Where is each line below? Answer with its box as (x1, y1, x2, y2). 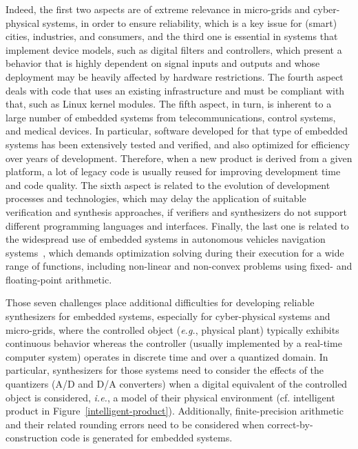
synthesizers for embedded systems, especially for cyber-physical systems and (6, 309, 330, 323)
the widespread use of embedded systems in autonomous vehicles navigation (6, 232, 326, 246)
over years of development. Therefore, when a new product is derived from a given (6, 150, 352, 165)
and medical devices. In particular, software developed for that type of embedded (6, 123, 348, 138)
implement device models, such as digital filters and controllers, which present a (6, 42, 342, 57)
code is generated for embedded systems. (61, 430, 233, 445)
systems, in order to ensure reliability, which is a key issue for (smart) (42, 15, 337, 30)
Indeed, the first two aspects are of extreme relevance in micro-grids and (6, 2, 310, 16)
